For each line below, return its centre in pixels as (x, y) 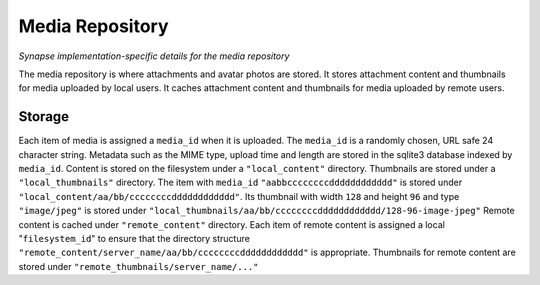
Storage (44, 116)
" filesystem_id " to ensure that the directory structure (134, 238)
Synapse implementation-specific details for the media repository (154, 56)
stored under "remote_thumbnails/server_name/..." (138, 266)
